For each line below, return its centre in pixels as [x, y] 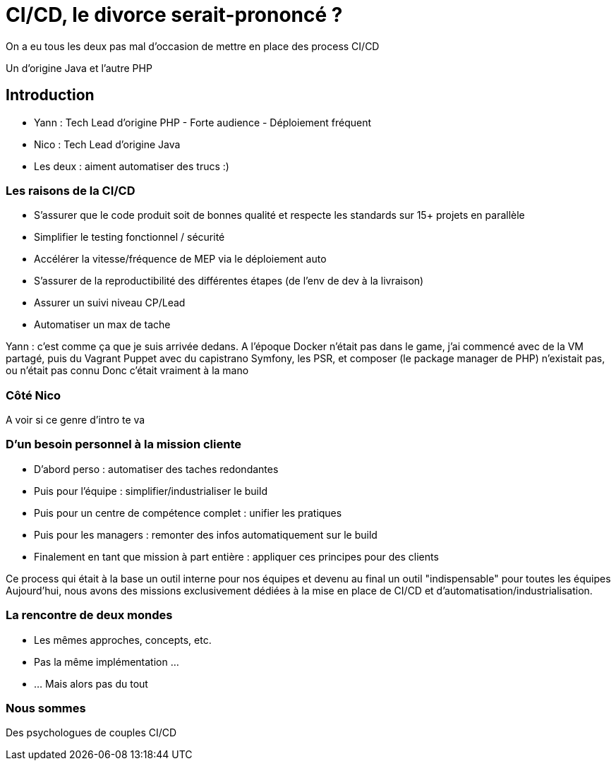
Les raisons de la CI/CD [71, 190]
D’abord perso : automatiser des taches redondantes [156, 469]
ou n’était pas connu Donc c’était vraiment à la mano [127, 371]
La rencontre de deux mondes [89, 615]
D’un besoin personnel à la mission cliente [123, 444]
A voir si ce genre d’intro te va [76, 420]
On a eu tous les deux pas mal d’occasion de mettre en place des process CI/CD [193, 46]
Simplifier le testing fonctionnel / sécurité [129, 237]
